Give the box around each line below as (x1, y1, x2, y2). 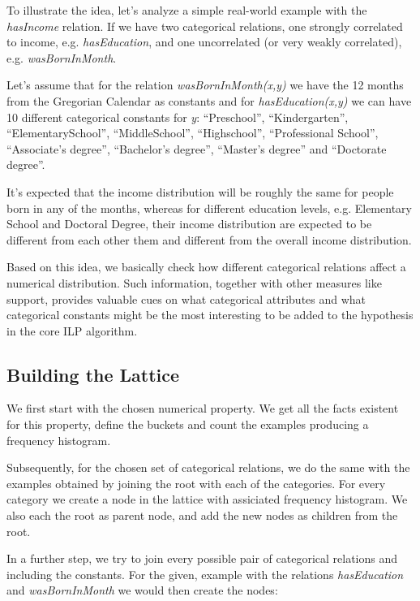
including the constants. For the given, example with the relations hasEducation (6, 565, 404, 582)
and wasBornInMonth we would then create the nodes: (6, 582, 278, 599)
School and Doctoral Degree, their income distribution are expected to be (6, 215, 372, 232)
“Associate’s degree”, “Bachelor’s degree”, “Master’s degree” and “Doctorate (6, 140, 387, 157)
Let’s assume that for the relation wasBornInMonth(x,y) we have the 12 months (6, 76, 404, 93)
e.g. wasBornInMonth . (6, 49, 117, 66)
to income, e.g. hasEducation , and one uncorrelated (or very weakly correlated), (6, 33, 402, 50)
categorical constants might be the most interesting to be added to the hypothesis (6, 306, 414, 323)
